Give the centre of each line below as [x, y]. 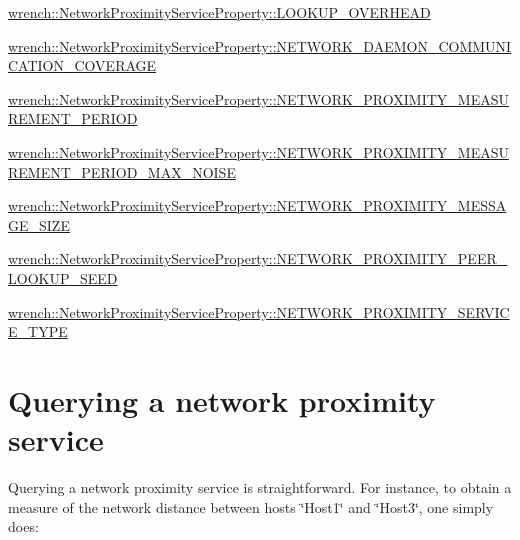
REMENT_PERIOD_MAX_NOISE [122, 171]
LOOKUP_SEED [63, 277]
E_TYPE [38, 331]
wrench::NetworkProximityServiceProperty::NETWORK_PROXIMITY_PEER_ [258, 258]
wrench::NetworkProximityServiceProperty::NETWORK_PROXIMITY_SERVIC [259, 311]
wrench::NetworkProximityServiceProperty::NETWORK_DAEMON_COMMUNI [260, 45]
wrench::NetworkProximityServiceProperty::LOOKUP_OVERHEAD [219, 12]
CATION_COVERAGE [82, 65]
